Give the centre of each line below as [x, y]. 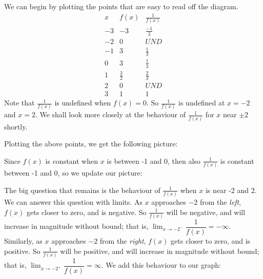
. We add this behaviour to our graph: [161, 265]
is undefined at [202, 103]
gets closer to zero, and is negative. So [87, 212]
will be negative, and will [206, 212]
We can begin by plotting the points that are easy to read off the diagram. [121, 6]
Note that [19, 103]
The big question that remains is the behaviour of [82, 190]
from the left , [220, 202]
